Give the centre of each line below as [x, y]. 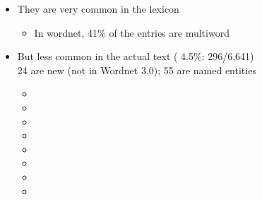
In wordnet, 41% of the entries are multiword [132, 32]
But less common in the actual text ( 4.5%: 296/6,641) [136, 56]
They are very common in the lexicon [98, 8]
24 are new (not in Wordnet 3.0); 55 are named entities [137, 70]
